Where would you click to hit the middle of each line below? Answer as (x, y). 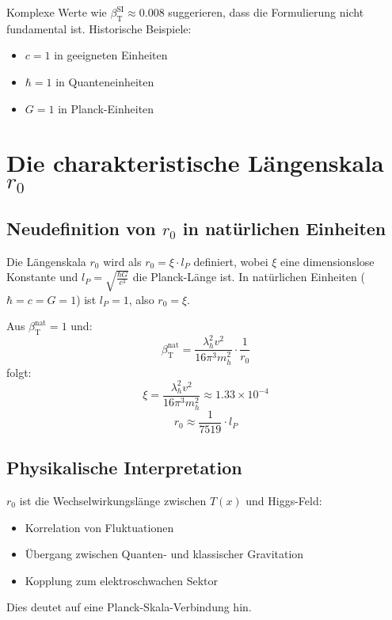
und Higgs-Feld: (284, 501)
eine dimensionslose (327, 261)
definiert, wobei (231, 261)
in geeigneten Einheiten (111, 55)
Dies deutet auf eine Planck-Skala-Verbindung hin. (129, 607)
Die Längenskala (46, 261)
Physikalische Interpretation (124, 468)
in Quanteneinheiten (105, 81)
